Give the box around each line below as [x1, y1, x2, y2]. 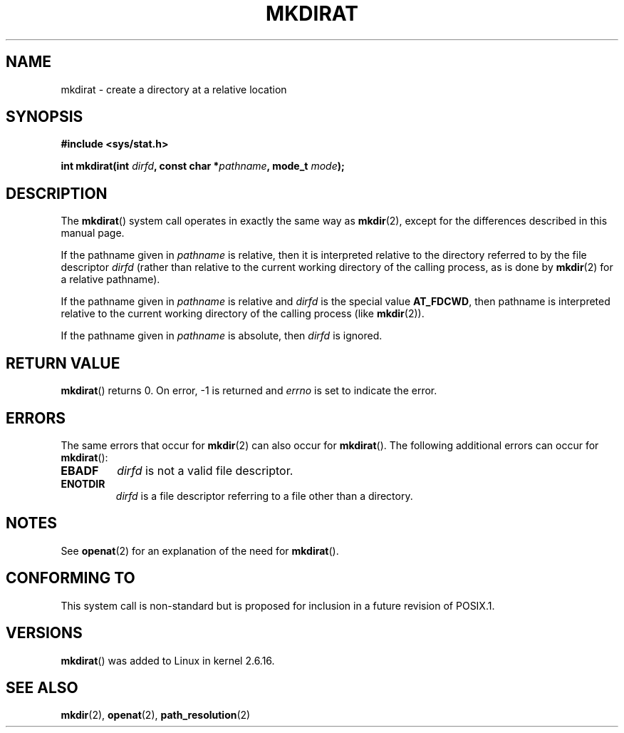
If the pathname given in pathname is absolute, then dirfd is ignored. [61, 329, 383, 342]
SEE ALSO [6, 678, 78, 697]
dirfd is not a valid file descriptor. [117, 463, 293, 478]
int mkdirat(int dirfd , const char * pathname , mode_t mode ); [61, 160, 345, 173]
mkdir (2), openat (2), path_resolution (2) [61, 709, 251, 722]
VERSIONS [6, 624, 83, 642]
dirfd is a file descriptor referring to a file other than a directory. [115, 489, 413, 502]
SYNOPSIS [6, 108, 83, 126]
